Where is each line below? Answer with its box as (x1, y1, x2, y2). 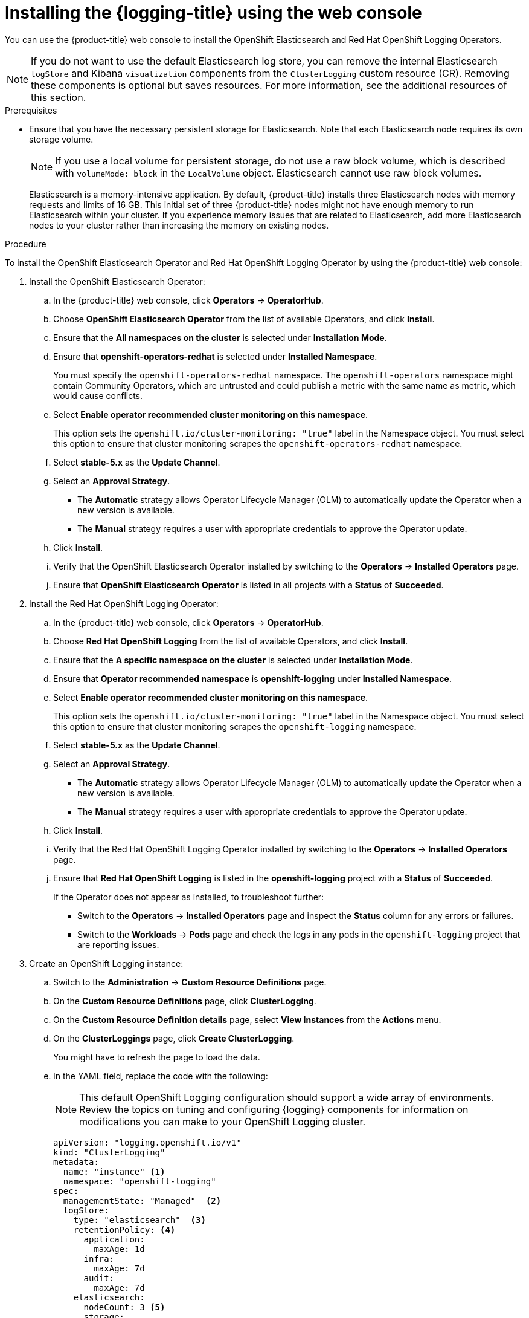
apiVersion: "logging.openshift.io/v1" (53, 1137, 242, 1148)
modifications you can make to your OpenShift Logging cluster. (79, 1115, 366, 1128)
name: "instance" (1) (63, 1166, 165, 1177)
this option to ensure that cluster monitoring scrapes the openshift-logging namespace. (53, 721, 417, 732)
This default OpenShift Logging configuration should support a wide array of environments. (79, 1091, 495, 1103)
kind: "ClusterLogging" (53, 1147, 165, 1157)
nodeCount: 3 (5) (83, 1302, 165, 1312)
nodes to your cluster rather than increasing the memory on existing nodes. (29, 219, 329, 230)
